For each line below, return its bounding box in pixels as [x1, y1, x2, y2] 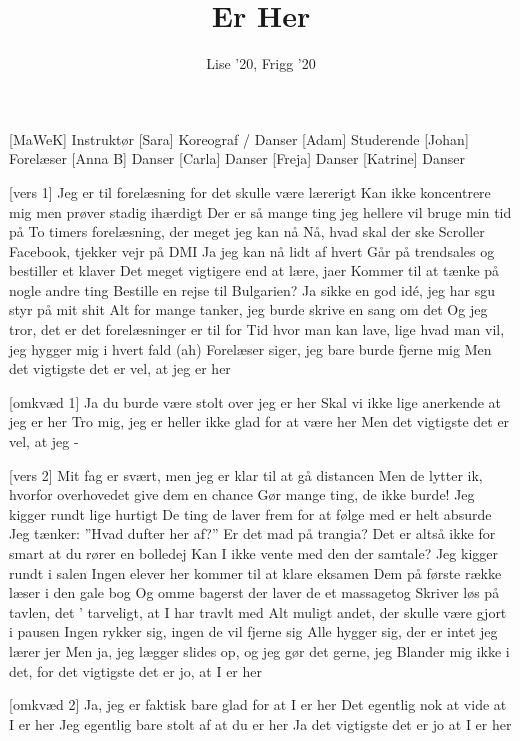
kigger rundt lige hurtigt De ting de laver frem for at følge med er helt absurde [9, 503, 492, 524]
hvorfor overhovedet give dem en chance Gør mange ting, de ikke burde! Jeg [9, 484, 475, 505]
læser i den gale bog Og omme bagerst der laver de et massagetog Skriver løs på [9, 582, 500, 603]
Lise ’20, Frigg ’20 [206, 53, 316, 74]
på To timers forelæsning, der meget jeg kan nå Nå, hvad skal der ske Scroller [9, 221, 485, 242]
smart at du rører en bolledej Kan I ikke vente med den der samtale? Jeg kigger [9, 543, 498, 563]
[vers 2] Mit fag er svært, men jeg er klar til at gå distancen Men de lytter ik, [9, 464, 483, 485]
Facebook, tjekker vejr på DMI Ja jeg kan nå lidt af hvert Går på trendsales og [9, 240, 495, 261]
